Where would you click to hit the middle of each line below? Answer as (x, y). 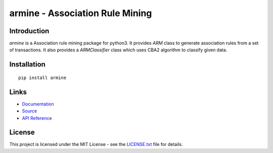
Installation (27, 65)
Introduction (29, 31)
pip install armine (42, 78)
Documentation (38, 104)
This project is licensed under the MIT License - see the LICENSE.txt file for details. (96, 144)
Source (30, 111)
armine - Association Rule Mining (81, 13)
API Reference (37, 118)
